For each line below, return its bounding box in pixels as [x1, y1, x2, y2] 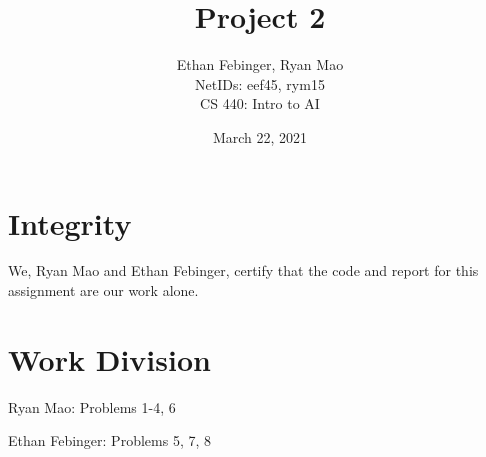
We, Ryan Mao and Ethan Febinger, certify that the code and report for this [8, 260, 479, 281]
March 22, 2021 [212, 126, 308, 147]
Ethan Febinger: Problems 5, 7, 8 [8, 430, 211, 451]
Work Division [8, 338, 211, 379]
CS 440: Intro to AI [200, 93, 320, 114]
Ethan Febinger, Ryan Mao [176, 54, 344, 75]
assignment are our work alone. [8, 280, 199, 301]
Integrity [8, 202, 132, 243]
